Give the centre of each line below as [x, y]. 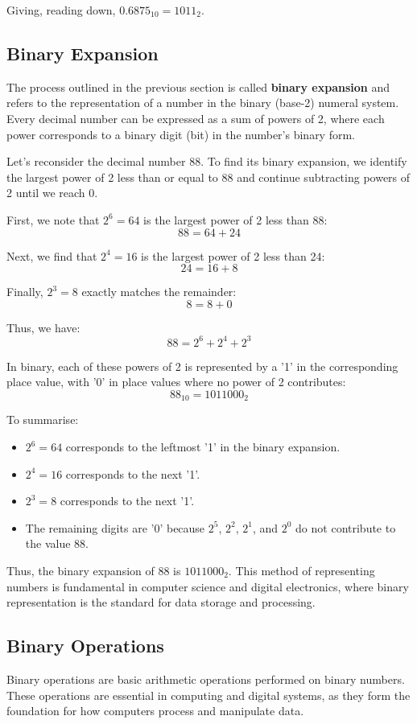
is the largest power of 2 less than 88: [235, 219]
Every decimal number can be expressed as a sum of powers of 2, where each [196, 118]
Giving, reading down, [61, 10]
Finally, [25, 292]
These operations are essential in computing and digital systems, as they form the [208, 695]
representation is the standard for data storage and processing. [161, 602]
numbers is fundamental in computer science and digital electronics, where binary [208, 586]
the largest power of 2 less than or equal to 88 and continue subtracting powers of [208, 177]
